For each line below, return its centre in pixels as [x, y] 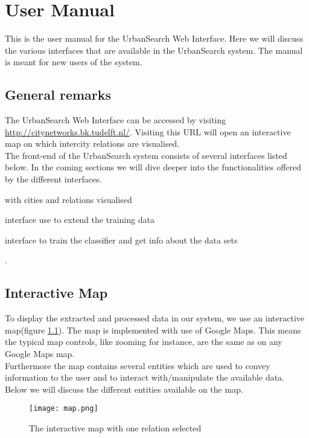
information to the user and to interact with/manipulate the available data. [145, 377]
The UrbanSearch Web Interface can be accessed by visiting [116, 120]
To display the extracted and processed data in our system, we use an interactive [155, 318]
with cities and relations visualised [68, 199]
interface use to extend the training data [80, 220]
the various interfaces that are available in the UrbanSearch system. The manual [154, 50]
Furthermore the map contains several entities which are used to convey [138, 365]
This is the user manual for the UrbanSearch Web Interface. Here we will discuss [154, 38]
